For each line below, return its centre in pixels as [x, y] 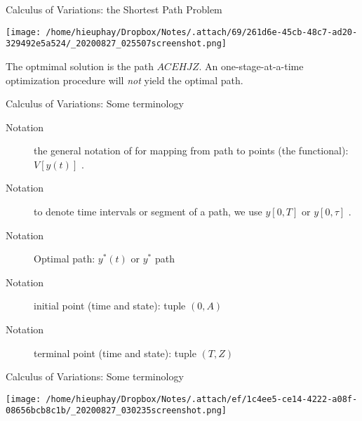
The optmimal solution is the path [80, 66]
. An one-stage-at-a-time [251, 66]
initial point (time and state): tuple [110, 306]
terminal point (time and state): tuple [115, 353]
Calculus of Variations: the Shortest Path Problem [114, 9]
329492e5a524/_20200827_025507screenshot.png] [116, 44]
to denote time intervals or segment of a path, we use [148, 212]
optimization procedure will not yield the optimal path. [125, 80]
